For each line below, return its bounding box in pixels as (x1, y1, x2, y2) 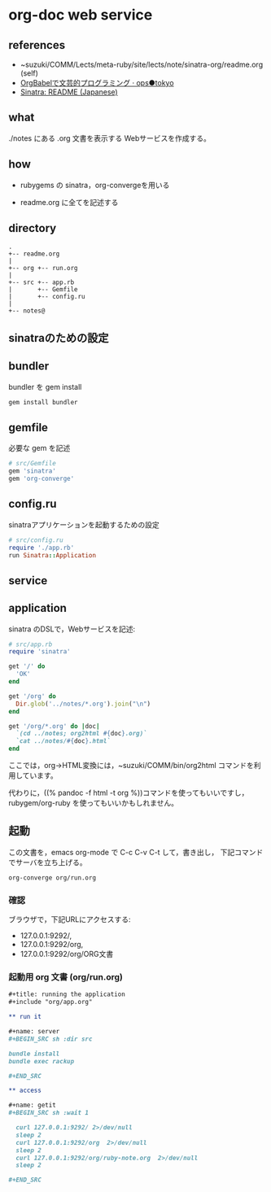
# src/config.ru (8, 535, 63, 544)
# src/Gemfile (8, 460, 57, 468)
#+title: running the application (8, 990, 126, 998)
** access (8, 1086, 42, 1095)
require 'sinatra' (8, 648, 71, 656)
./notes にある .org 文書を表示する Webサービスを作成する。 (8, 133, 212, 143)
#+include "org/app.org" (8, 998, 93, 1006)
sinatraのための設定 (8, 331, 109, 345)
